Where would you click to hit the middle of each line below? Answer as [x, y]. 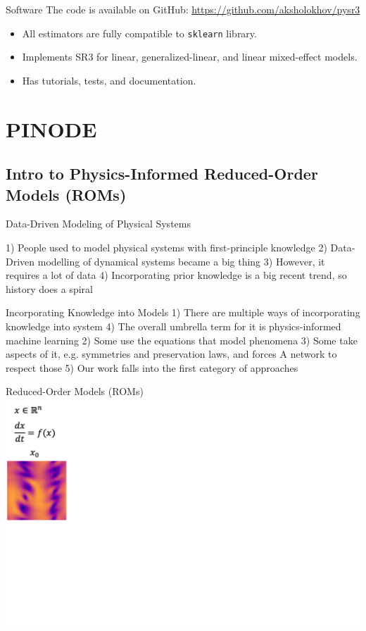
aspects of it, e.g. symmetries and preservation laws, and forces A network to [171, 354]
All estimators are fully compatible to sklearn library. [139, 33]
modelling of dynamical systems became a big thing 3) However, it [181, 261]
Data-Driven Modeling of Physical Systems [98, 224]
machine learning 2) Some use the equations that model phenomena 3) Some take [182, 340]
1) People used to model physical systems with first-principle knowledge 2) [166, 247]
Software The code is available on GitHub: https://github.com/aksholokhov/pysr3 [183, 9]
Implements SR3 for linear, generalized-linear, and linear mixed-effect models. [190, 57]
